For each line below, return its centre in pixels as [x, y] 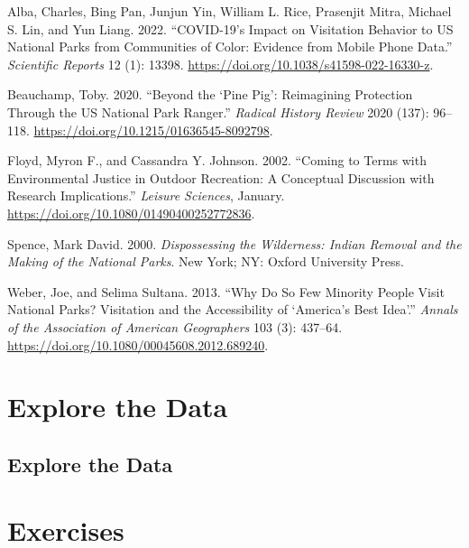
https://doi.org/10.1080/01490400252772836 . [131, 213]
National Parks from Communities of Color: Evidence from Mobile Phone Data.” [230, 46]
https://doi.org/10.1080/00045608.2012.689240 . [138, 344]
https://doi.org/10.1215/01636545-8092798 [152, 130]
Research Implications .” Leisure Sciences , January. [146, 195]
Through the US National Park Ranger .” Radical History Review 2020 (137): [218, 111]
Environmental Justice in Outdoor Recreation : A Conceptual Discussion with [221, 177]
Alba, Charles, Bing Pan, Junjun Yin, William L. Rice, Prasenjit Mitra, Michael [230, 11]
